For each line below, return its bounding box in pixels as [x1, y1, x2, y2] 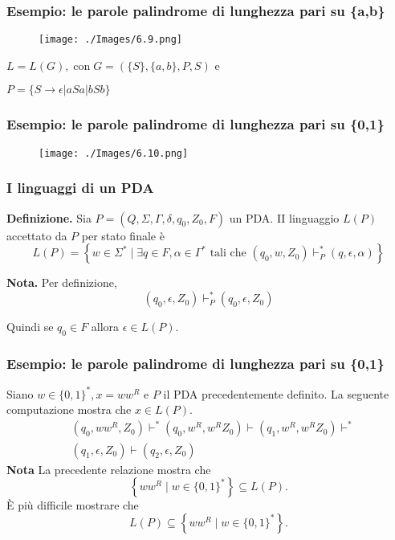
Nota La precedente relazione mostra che [6, 460, 211, 477]
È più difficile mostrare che [6, 497, 139, 513]
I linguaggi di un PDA [6, 178, 154, 198]
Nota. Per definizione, [6, 274, 117, 291]
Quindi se [6, 318, 54, 335]
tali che [210, 247, 246, 260]
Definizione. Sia [6, 209, 92, 226]
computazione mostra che [6, 401, 132, 418]
